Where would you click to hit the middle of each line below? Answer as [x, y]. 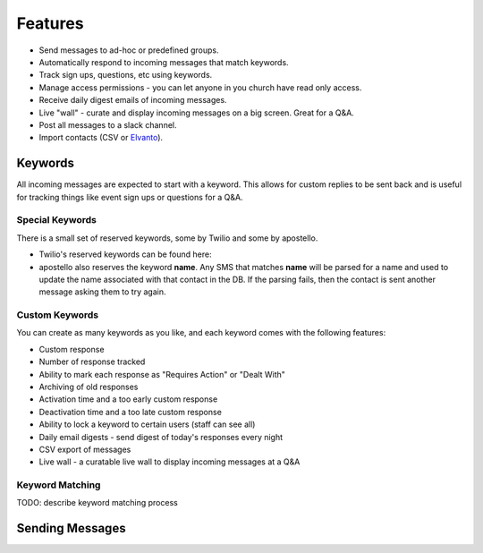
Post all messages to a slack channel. [108, 124]
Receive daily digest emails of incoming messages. [133, 100]
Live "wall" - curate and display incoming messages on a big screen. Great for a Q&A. [197, 113]
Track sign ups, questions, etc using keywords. [126, 75]
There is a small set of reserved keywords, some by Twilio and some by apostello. [167, 238]
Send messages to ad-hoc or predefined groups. [129, 50]
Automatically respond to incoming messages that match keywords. [164, 62]
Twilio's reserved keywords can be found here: [125, 254]
